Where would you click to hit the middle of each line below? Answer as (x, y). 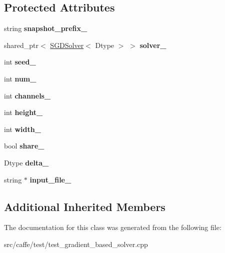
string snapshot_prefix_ (46, 28)
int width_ (22, 129)
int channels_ (27, 95)
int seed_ (20, 62)
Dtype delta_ (26, 162)
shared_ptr (21, 45)
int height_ (23, 112)
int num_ (20, 78)
